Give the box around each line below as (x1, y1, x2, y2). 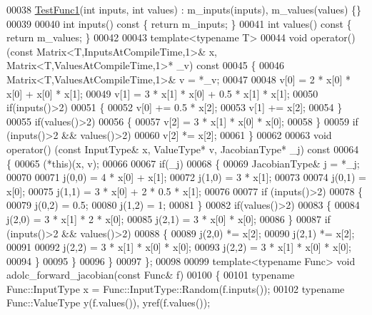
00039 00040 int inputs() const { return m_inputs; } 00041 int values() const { (6, 16, 352, 31)
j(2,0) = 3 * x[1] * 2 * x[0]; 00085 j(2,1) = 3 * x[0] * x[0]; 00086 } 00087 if (6, 211, 331, 226)
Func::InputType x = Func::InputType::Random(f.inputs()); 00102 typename (6, 281, 345, 296)
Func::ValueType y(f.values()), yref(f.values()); (6, 295, 211, 310)
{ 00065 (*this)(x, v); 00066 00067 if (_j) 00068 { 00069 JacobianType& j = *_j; (6, 155, 360, 170)
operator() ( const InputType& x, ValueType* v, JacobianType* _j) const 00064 (6, 141, 359, 156)
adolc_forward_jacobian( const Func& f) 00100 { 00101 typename (6, 267, 295, 282)
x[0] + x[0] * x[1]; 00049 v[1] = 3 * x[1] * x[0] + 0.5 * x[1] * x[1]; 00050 (6, 86, 318, 100)
